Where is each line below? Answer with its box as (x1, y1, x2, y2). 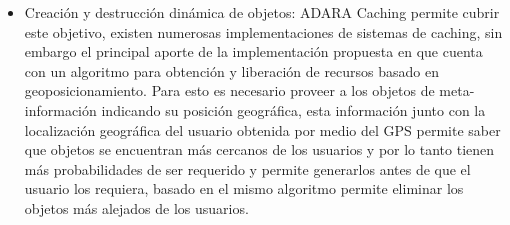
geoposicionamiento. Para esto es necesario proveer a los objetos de (24, 80, 435, 101)
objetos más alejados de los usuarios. (24, 197, 249, 218)
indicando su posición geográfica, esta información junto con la (101, 99, 486, 120)
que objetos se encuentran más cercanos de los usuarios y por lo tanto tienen (24, 139, 495, 160)
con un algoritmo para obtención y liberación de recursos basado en (24, 60, 440, 81)
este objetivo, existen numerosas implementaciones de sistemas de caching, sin (24, 21, 503, 42)
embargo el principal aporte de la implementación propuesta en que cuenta (24, 41, 483, 62)
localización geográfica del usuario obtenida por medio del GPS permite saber (24, 119, 501, 140)
